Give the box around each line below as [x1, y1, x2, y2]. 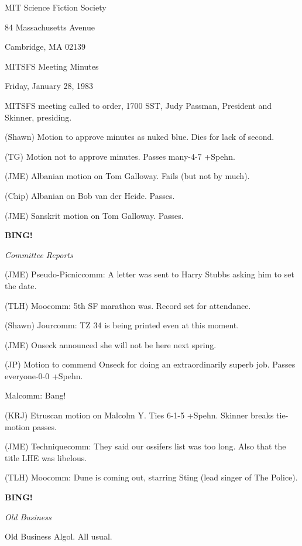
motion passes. [5, 420, 57, 432]
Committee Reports [5, 248, 73, 260]
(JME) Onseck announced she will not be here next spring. [5, 338, 217, 351]
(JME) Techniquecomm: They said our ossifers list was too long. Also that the [5, 440, 286, 452]
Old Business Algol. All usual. [5, 530, 112, 542]
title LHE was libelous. [5, 451, 87, 463]
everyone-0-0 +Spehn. [5, 369, 83, 382]
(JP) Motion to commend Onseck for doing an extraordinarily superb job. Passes [5, 358, 296, 370]
